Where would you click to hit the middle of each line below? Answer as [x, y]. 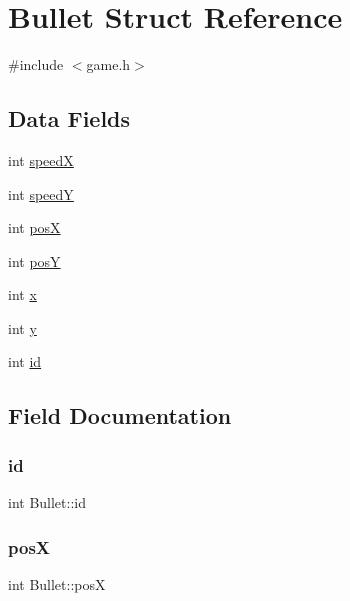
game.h [108, 64]
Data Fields [69, 118]
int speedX [41, 159]
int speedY [41, 193]
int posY [34, 260]
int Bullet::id [47, 502]
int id [25, 361]
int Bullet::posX [57, 583]
